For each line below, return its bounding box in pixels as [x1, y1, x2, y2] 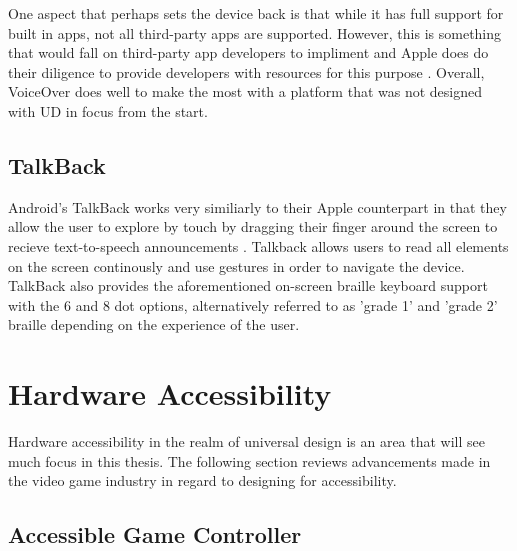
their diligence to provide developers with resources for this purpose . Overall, [8, 61, 485, 82]
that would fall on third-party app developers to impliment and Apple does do [8, 42, 489, 63]
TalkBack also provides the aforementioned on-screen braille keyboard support [8, 275, 488, 296]
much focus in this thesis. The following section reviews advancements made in [8, 450, 491, 471]
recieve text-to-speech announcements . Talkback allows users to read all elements [8, 235, 509, 256]
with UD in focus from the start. [8, 100, 208, 121]
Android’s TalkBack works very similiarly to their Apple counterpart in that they [8, 196, 507, 217]
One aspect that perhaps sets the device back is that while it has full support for [8, 3, 504, 23]
